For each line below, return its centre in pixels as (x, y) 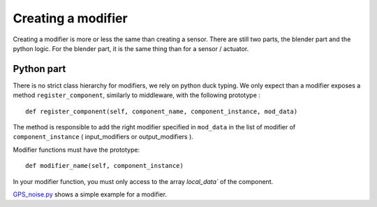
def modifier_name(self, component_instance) (105, 166)
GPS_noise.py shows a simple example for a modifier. (90, 194)
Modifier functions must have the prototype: (76, 150)
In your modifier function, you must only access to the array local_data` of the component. (143, 181)
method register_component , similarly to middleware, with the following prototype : (137, 95)
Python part (39, 69)
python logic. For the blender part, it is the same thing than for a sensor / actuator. (131, 48)
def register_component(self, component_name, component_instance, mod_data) (162, 111)
